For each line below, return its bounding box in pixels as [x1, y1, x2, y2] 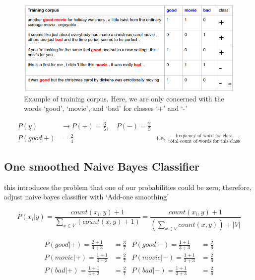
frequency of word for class [175, 133, 233, 138]
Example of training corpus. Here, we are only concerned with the [24, 93, 224, 103]
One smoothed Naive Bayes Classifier [4, 158, 200, 174]
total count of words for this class [168, 139, 240, 144]
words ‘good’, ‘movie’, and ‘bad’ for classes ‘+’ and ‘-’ [24, 103, 188, 113]
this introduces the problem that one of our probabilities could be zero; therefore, [4, 182, 252, 192]
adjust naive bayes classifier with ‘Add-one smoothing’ [4, 191, 169, 202]
